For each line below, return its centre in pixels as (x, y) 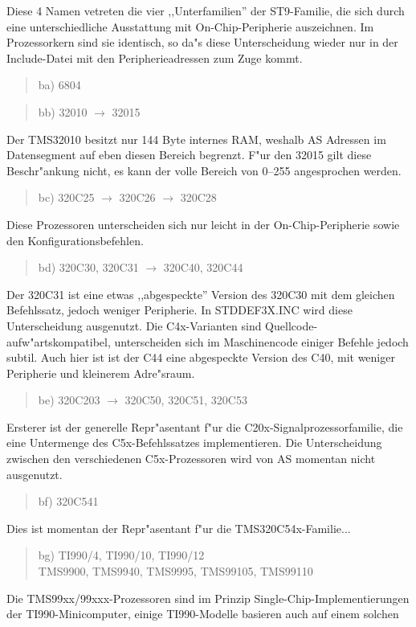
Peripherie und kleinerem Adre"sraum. (101, 373)
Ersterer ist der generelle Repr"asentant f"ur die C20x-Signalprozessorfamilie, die (205, 426)
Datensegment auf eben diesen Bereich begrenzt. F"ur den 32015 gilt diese (189, 155)
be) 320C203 (69, 400)
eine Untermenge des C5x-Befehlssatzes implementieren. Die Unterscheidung (194, 443)
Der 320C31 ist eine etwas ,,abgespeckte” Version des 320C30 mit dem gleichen (201, 294)
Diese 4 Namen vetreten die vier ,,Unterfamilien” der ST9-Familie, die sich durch (206, 10)
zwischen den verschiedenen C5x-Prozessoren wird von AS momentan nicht (191, 459)
